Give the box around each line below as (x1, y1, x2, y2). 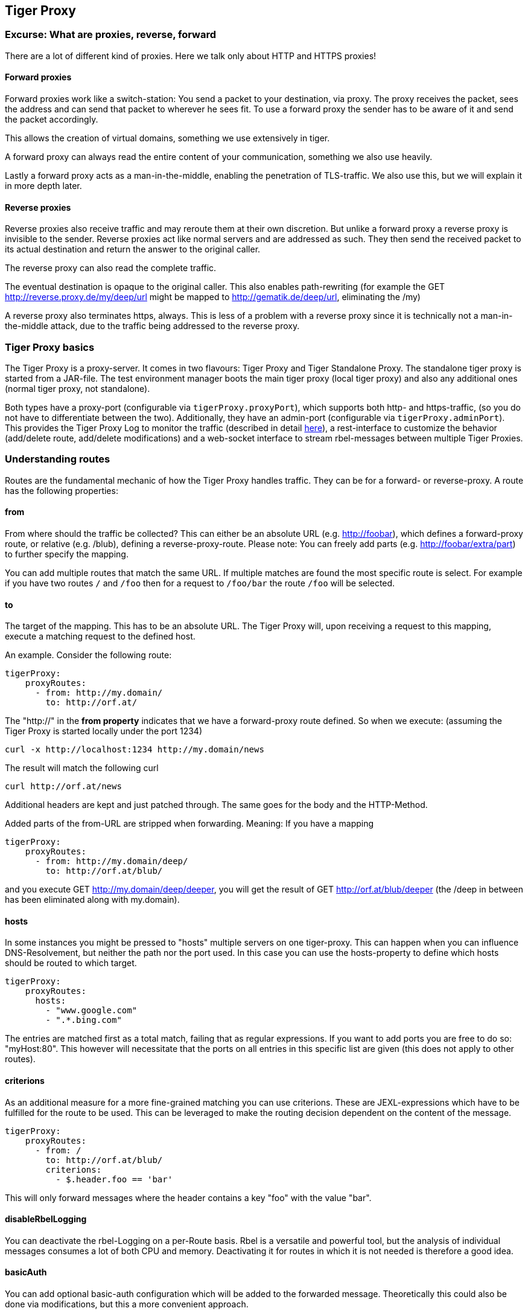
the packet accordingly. (5, 114, 98, 125)
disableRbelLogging (5, 1214, 87, 1225)
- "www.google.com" (45, 1005, 138, 1016)
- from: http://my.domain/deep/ (35, 856, 188, 867)
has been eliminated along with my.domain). (5, 894, 180, 905)
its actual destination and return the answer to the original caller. (5, 244, 261, 255)
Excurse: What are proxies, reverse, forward (5, 28, 216, 41)
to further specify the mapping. (5, 548, 129, 559)
